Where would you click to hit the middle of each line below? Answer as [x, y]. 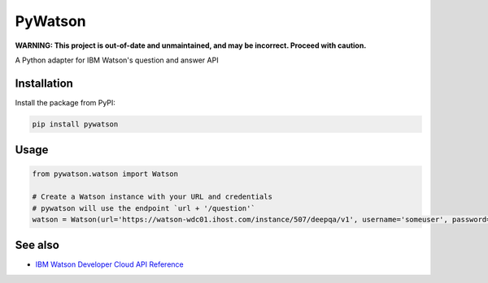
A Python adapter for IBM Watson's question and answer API [117, 60]
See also [37, 245]
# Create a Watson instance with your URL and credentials [152, 197]
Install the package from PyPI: [65, 102]
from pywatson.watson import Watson [105, 174]
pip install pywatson [75, 124]
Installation [44, 83]
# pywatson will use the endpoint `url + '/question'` [144, 208]
